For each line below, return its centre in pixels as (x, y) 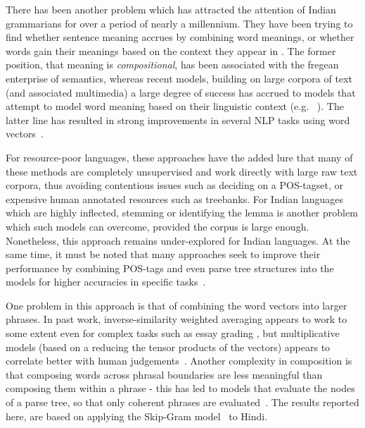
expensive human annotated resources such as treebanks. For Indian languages (175, 198)
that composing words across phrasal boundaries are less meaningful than (164, 374)
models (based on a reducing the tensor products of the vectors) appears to (168, 347)
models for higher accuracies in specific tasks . (106, 282)
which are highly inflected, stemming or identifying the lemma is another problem (182, 213)
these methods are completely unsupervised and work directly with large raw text (182, 171)
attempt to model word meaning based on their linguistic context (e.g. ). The (175, 106)
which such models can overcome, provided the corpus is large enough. (158, 226)
